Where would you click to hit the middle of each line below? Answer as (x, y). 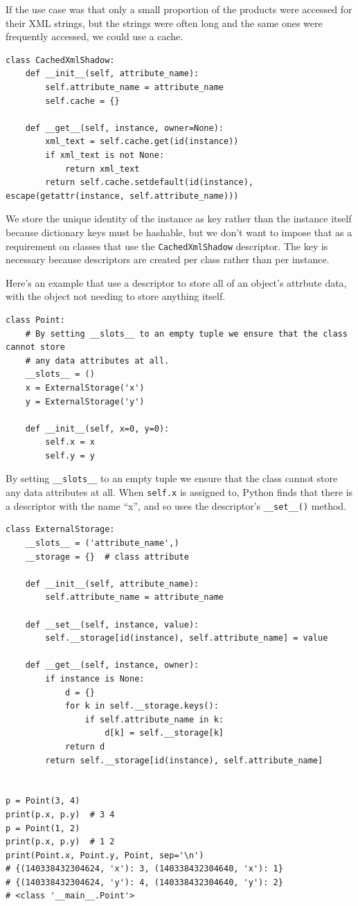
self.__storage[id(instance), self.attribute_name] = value (187, 638)
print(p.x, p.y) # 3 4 (60, 814)
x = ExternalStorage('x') (85, 388)
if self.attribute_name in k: (154, 719)
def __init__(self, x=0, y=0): (97, 428)
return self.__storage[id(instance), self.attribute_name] (184, 760)
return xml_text (102, 169)
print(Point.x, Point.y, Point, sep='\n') (105, 855)
